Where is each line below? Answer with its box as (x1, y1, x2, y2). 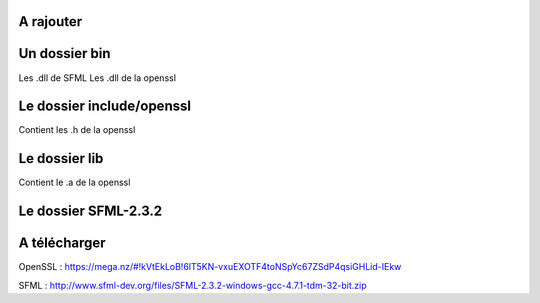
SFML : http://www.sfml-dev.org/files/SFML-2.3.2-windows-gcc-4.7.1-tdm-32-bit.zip (18, 279, 367, 291)
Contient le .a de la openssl (18, 176, 131, 189)
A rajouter (18, 13, 83, 30)
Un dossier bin (18, 45, 111, 62)
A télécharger (18, 235, 106, 252)
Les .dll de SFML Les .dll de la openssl (18, 71, 177, 84)
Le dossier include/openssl (18, 98, 192, 115)
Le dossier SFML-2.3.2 (18, 203, 163, 220)
